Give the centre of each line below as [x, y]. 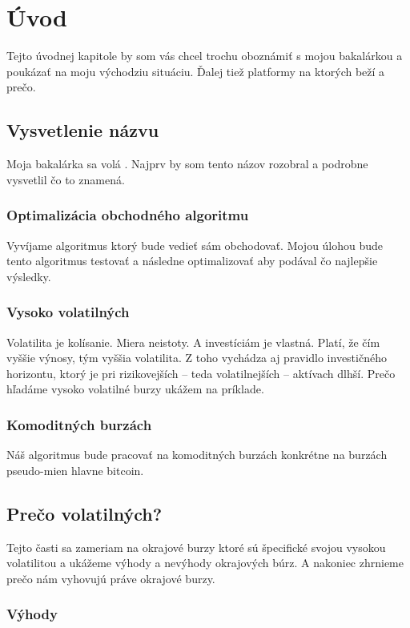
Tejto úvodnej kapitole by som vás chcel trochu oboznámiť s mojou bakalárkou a [205, 56]
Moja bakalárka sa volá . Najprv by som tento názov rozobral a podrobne [187, 164]
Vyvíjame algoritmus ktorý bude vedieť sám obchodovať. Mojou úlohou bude [195, 245]
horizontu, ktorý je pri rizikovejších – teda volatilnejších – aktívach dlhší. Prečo [201, 373]
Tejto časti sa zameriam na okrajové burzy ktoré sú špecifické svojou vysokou [196, 547]
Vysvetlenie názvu [83, 130]
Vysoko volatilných [68, 312]
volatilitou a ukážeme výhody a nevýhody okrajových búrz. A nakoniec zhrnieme [205, 563]
